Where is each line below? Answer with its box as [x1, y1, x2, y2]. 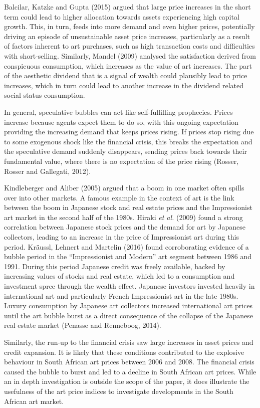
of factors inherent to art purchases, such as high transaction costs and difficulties [4, 41, 255, 51]
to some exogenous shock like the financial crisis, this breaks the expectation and [4, 136, 252, 146]
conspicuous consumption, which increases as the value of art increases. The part [4, 60, 252, 71]
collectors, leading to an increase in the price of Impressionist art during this [4, 232, 239, 242]
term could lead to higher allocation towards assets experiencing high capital [4, 11, 239, 22]
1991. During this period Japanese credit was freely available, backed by [4, 261, 225, 271]
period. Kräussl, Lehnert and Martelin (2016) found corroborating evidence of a [4, 241, 249, 252]
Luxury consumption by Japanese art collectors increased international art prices [4, 300, 253, 311]
